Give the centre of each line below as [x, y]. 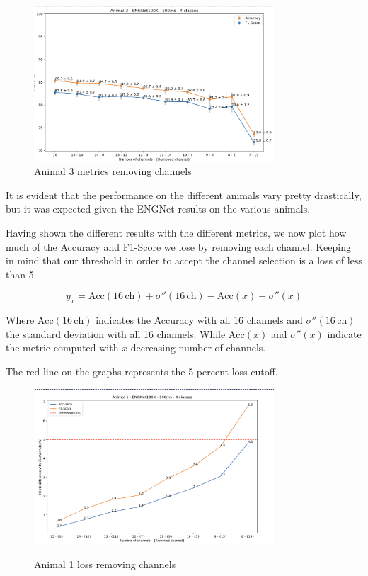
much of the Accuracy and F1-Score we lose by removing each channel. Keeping [178, 246]
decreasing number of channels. [198, 348]
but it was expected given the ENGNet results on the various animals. [158, 209]
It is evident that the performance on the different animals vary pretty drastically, [184, 194]
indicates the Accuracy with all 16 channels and [199, 320]
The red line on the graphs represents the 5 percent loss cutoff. [142, 371]
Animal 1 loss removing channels [105, 564]
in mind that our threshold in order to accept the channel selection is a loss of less [184, 260]
